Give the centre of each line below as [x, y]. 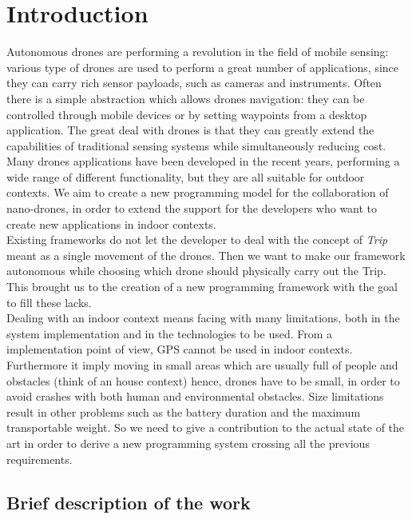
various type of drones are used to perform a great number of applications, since [203, 67]
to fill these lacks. [49, 302]
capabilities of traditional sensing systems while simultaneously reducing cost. [196, 145]
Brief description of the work [129, 502]
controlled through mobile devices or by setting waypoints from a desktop [187, 114]
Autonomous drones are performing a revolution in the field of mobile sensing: [198, 52]
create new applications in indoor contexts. [111, 224]
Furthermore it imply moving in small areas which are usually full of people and [202, 365]
